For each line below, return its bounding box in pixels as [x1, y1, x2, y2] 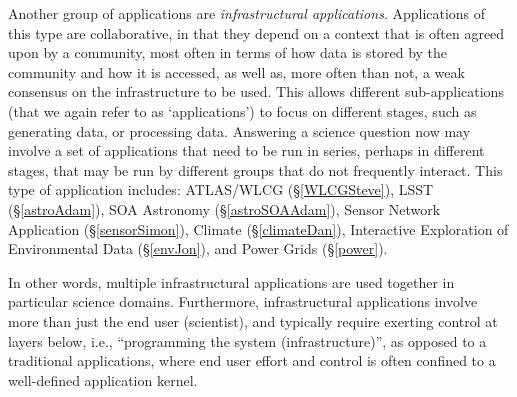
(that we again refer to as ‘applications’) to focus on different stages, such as [8, 100, 477, 121]
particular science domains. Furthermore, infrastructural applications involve [8, 291, 478, 312]
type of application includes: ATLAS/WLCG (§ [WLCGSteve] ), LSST [8, 179, 434, 200]
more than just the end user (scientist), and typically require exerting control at [8, 310, 498, 331]
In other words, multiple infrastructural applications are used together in [8, 271, 455, 292]
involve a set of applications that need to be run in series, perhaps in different [8, 140, 485, 161]
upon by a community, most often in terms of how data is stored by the [8, 42, 448, 63]
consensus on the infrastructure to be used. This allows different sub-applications [8, 81, 504, 102]
